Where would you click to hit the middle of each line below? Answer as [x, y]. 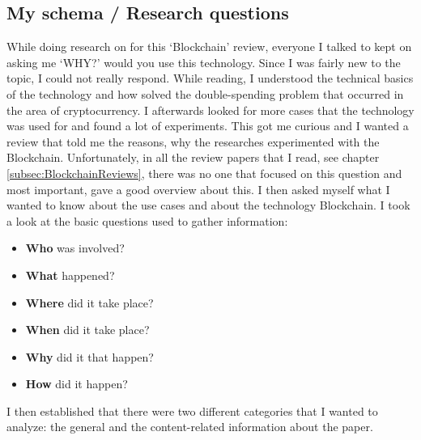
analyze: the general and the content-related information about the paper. [190, 427]
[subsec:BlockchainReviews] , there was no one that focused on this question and [204, 173]
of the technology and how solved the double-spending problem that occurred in [205, 93]
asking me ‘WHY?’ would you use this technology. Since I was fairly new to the [204, 62]
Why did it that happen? [89, 356]
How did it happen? [77, 384]
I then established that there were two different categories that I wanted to [192, 410]
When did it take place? [87, 330]
